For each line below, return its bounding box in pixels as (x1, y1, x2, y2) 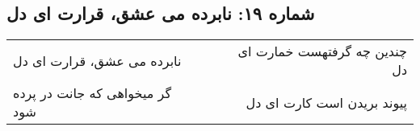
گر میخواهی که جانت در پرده (13, 84, 172, 103)
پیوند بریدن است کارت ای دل (246, 92, 407, 112)
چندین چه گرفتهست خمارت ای (237, 42, 407, 61)
